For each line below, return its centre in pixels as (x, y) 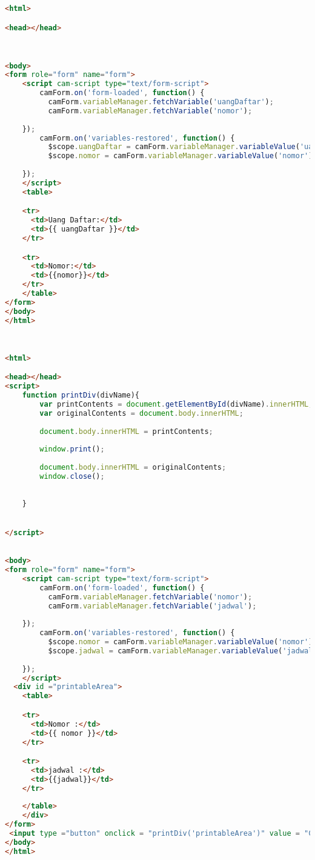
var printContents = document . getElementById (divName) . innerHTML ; (176, 404)
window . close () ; (72, 476)
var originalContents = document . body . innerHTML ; (141, 413)
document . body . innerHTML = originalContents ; (133, 468)
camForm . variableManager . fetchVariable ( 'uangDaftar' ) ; (161, 102)
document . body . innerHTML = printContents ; (126, 431)
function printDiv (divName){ (81, 395)
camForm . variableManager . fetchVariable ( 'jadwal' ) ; (152, 606)
